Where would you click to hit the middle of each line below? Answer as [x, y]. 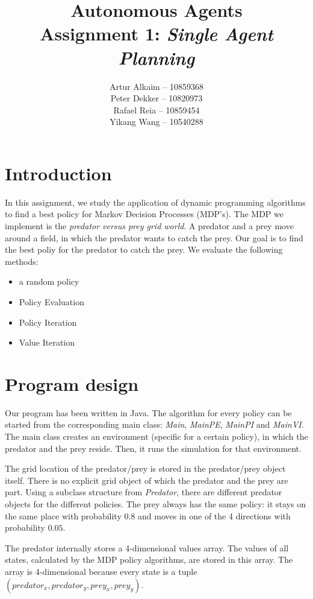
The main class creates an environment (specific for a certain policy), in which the [156, 436]
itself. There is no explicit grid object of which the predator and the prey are [147, 480]
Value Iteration [47, 342]
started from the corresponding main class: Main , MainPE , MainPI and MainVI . [154, 424]
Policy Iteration [48, 322]
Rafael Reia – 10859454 [156, 109]
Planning [156, 57]
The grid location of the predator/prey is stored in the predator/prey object [145, 468]
